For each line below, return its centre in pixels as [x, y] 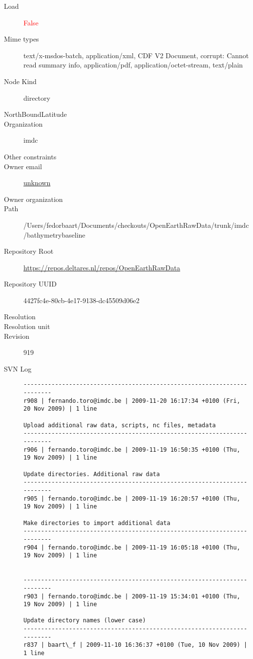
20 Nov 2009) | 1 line [60, 409]
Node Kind [20, 81]
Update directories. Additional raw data [92, 474]
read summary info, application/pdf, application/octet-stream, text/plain [133, 65]
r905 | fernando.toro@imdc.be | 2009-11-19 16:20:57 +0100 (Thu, [132, 498]
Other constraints [30, 156]
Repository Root [29, 251]
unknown [37, 183]
